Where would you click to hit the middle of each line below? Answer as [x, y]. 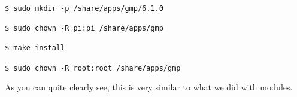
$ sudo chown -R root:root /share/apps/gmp [93, 68]
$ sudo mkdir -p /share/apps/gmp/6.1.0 [84, 8]
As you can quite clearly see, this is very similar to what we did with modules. [149, 87]
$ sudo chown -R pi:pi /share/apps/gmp [84, 28]
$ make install [35, 48]
